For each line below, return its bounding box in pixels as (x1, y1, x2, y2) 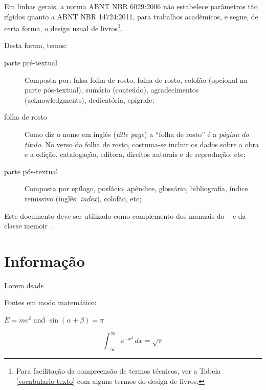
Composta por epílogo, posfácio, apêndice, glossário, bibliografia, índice (25, 183, 248, 194)
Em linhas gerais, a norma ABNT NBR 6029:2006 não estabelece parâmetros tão (4, 1, 258, 11)
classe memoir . (4, 220, 52, 231)
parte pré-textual (4, 57, 57, 68)
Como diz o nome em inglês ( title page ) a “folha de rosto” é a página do (25, 129, 249, 139)
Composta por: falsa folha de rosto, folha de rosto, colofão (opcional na (25, 74, 248, 85)
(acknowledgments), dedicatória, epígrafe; (25, 94, 154, 105)
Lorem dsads (4, 280, 44, 290)
